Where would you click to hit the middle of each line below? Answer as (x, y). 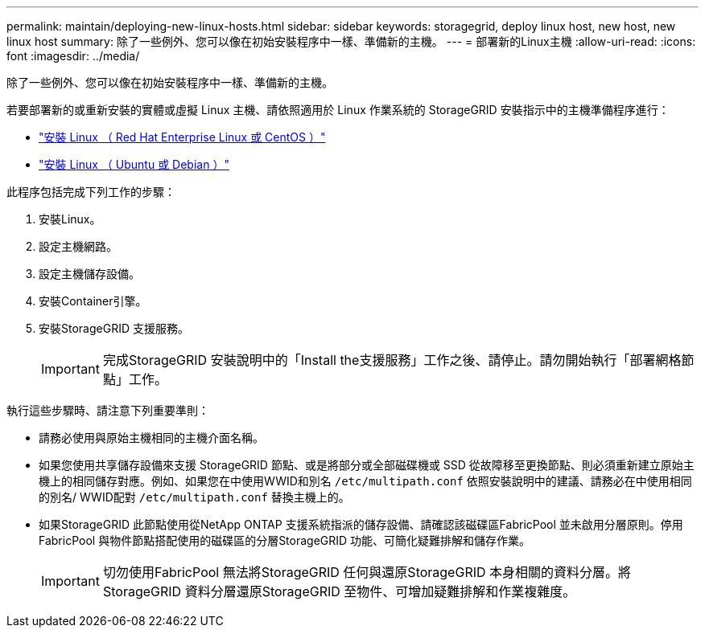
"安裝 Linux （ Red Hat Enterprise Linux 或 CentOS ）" (182, 137)
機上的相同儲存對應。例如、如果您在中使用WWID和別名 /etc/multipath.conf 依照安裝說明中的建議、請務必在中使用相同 (365, 481)
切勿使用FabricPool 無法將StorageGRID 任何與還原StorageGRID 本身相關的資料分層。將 (367, 572)
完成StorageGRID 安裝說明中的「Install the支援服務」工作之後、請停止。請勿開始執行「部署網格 (392, 360)
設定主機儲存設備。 (89, 274)
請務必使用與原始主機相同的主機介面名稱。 (151, 438)
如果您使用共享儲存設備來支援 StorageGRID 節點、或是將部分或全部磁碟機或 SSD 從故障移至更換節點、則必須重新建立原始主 (367, 465)
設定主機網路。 (78, 246)
